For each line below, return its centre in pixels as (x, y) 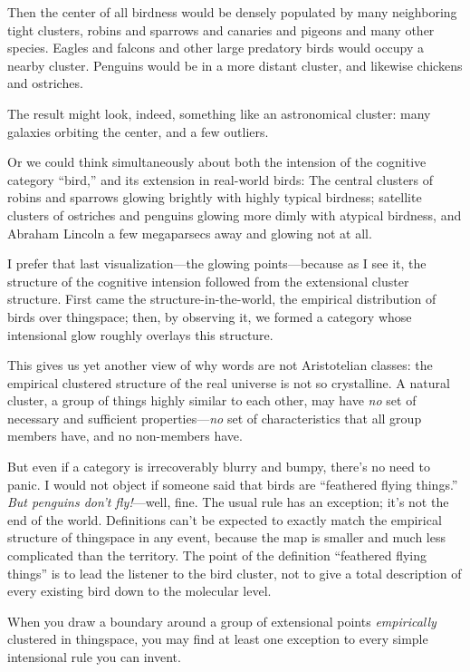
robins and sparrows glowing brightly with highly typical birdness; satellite (215, 197)
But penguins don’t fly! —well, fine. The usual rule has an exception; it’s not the (228, 502)
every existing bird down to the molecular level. (139, 591)
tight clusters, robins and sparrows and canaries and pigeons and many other (221, 29)
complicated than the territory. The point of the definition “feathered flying (217, 555)
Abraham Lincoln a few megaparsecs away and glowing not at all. (190, 233)
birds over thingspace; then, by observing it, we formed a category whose (210, 316)
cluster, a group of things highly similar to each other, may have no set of (212, 400)
